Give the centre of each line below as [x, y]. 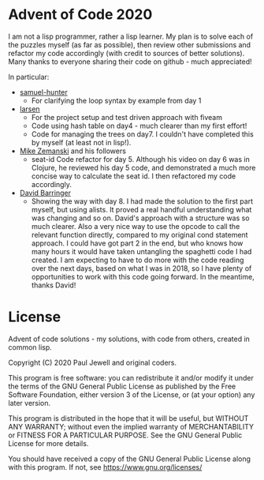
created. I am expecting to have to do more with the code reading [138, 260]
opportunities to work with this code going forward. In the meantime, [143, 276]
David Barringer [45, 193]
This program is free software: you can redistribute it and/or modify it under [131, 377]
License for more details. [48, 443]
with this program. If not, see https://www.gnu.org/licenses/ [105, 467]
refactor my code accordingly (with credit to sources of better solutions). [126, 53]
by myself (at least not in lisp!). [81, 142]
